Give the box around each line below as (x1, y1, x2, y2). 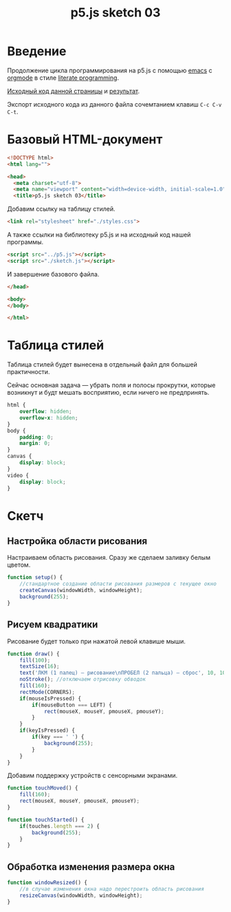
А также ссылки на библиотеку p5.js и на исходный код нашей (7, 230, 191, 239)
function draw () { (7, 650, 60, 658)
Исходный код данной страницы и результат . (7, 87, 140, 95)
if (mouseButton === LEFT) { (32, 702, 112, 708)
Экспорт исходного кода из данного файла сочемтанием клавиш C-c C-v (7, 100, 222, 108)
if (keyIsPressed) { (19, 727, 76, 734)
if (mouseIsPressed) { (19, 695, 81, 702)
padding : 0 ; (19, 433, 54, 441)
